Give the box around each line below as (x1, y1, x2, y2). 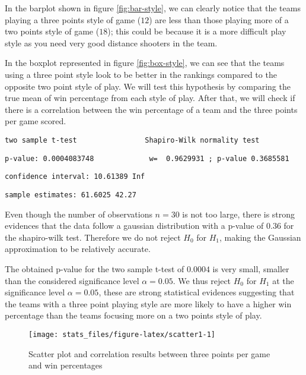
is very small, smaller (212, 262, 289, 275)
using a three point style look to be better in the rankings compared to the (5, 68, 277, 80)
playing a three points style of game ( (5, 13, 141, 26)
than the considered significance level (5, 274, 139, 286)
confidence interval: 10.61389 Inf (5, 172, 145, 181)
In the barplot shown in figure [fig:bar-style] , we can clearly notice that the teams (5, 2, 301, 14)
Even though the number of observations (5, 207, 152, 220)
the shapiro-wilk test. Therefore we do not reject (5, 231, 181, 243)
